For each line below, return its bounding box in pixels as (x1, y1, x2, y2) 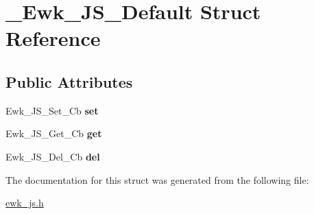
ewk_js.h (5, 195, 44, 210)
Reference (5, 24, 101, 52)
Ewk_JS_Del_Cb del (5, 149, 100, 163)
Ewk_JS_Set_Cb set (5, 103, 99, 117)
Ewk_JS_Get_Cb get (5, 126, 102, 141)
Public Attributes (5, 71, 133, 92)
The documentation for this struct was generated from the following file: (5, 172, 309, 187)
